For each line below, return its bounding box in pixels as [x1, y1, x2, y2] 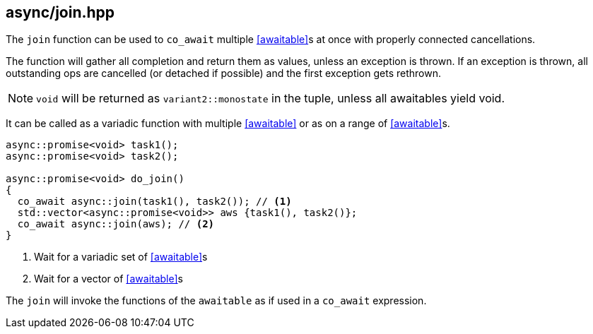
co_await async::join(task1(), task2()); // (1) [17, 196, 292, 208]
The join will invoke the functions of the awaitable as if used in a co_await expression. [6, 294, 427, 307]
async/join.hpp [6, 4, 115, 21]
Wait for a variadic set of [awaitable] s [34, 251, 208, 263]
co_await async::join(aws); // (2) [17, 218, 215, 230]
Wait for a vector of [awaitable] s [34, 273, 183, 285]
